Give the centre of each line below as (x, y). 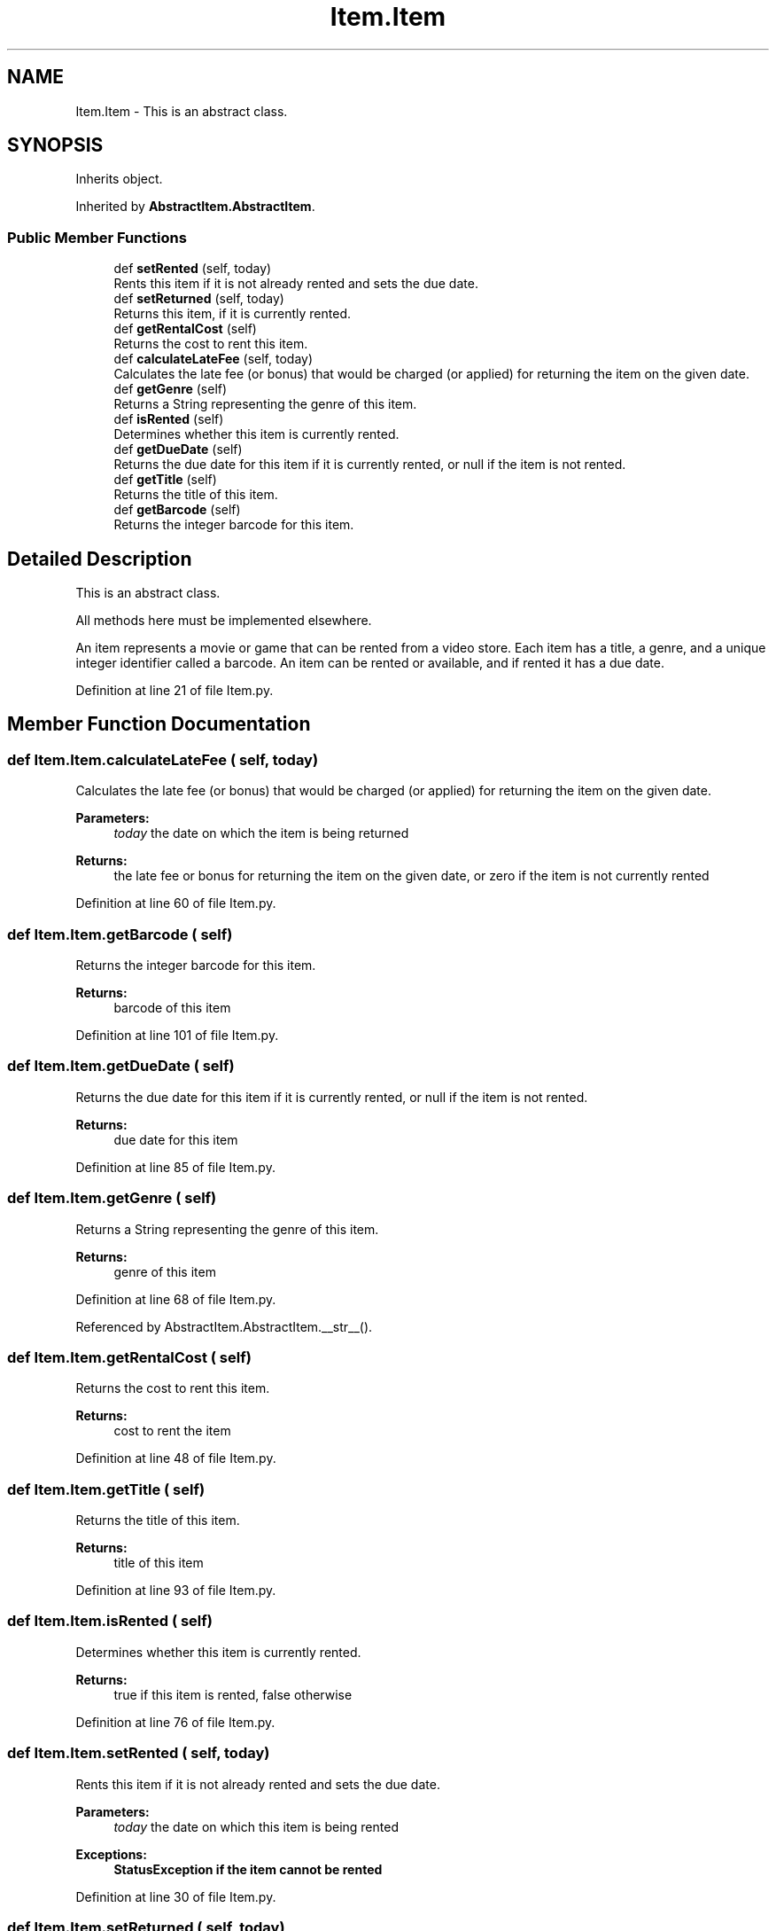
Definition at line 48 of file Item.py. (176, 1458)
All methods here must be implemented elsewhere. (224, 621)
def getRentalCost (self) (185, 329)
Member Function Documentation (159, 724)
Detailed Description (100, 559)
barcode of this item (172, 1008)
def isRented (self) (169, 419)
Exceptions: (111, 1854)
